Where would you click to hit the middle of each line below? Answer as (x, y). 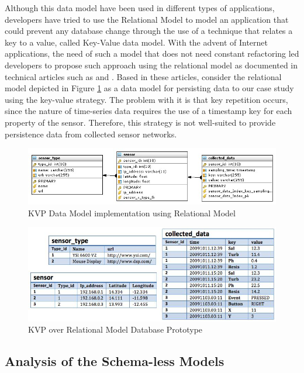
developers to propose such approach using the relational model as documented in (151, 65)
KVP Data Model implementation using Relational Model (132, 213)
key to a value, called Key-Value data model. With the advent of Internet (136, 42)
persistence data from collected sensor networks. (91, 134)
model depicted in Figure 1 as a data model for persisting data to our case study (149, 88)
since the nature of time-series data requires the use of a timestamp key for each (148, 111)
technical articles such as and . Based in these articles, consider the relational (143, 76)
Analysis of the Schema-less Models (115, 361)
